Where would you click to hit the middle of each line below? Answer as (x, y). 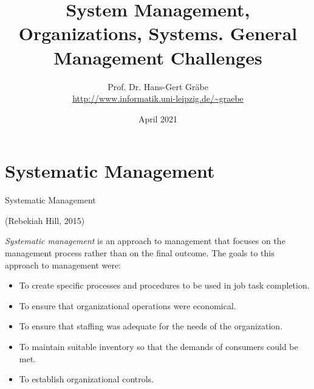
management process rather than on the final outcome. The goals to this (140, 253)
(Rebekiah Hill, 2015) (45, 220)
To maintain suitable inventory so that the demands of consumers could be (159, 346)
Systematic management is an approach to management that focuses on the (145, 241)
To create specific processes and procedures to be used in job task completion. (164, 285)
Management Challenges (158, 57)
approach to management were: (63, 265)
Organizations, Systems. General (158, 33)
